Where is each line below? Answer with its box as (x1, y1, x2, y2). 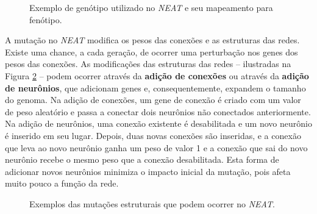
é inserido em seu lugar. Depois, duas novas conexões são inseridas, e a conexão (5, 129, 301, 141)
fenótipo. (29, 13, 62, 26)
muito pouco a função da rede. (5, 177, 119, 190)
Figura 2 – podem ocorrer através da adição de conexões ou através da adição (5, 69, 309, 82)
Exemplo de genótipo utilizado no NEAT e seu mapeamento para (29, 1, 273, 13)
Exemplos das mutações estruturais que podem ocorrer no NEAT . (29, 197, 275, 210)
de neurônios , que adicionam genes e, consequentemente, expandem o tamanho (5, 81, 306, 94)
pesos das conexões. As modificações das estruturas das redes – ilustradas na (5, 57, 291, 70)
